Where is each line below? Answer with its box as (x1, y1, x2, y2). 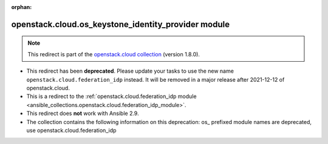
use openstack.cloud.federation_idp (26, 126, 117, 134)
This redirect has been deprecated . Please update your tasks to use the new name (26, 67, 234, 75)
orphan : (11, 4, 32, 10)
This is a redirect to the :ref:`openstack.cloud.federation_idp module (26, 93, 197, 100)
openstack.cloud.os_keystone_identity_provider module (11, 19, 230, 30)
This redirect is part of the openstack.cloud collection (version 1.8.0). (27, 50, 200, 57)
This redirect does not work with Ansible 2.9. (26, 110, 139, 117)
